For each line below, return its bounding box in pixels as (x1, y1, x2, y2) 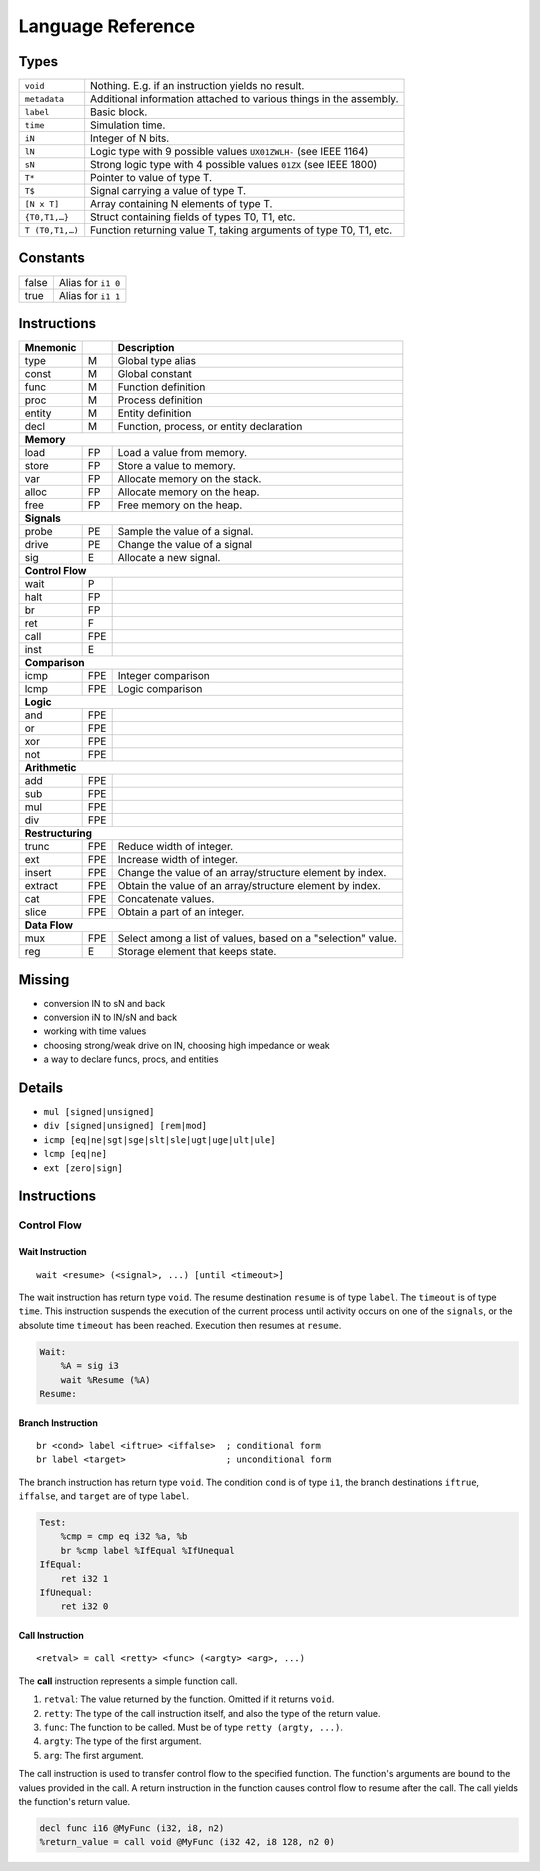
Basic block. (90, 105, 148, 119)
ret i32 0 (60, 1601, 109, 1612)
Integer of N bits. (90, 131, 170, 145)
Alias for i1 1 (58, 288, 121, 302)
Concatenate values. (117, 892, 215, 906)
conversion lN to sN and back (43, 997, 166, 1009)
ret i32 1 (60, 1573, 109, 1584)
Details (18, 1079, 64, 1096)
